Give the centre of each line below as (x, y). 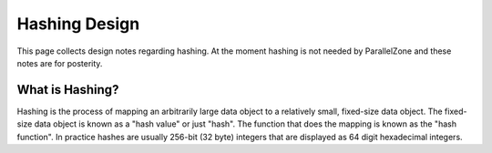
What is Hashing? (68, 90)
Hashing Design (78, 24)
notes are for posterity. (60, 63)
